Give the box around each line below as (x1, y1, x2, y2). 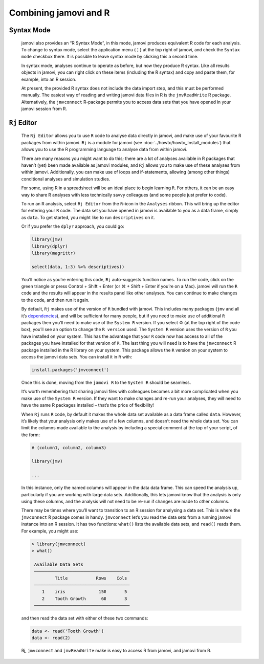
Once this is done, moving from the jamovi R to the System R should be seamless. (21, 379, 191, 385)
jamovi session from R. (21, 106, 67, 112)
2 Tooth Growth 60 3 (42, 596, 127, 601)
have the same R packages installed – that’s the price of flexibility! (21, 402, 154, 408)
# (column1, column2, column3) (31, 445, 107, 450)
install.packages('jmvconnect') (31, 367, 110, 373)
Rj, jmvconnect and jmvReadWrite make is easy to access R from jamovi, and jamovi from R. (21, 648, 212, 654)
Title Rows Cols (54, 575, 127, 581)
